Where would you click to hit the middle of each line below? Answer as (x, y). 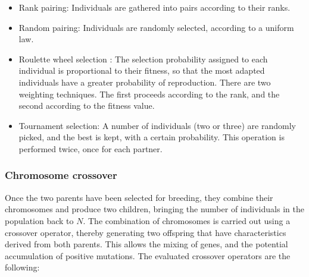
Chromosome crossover (61, 175)
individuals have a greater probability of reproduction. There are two (145, 82)
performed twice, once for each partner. (90, 148)
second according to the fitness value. (87, 106)
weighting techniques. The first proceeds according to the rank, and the (149, 94)
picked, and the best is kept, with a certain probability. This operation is (152, 137)
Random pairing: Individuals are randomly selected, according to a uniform (156, 27)
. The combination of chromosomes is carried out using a (187, 220)
